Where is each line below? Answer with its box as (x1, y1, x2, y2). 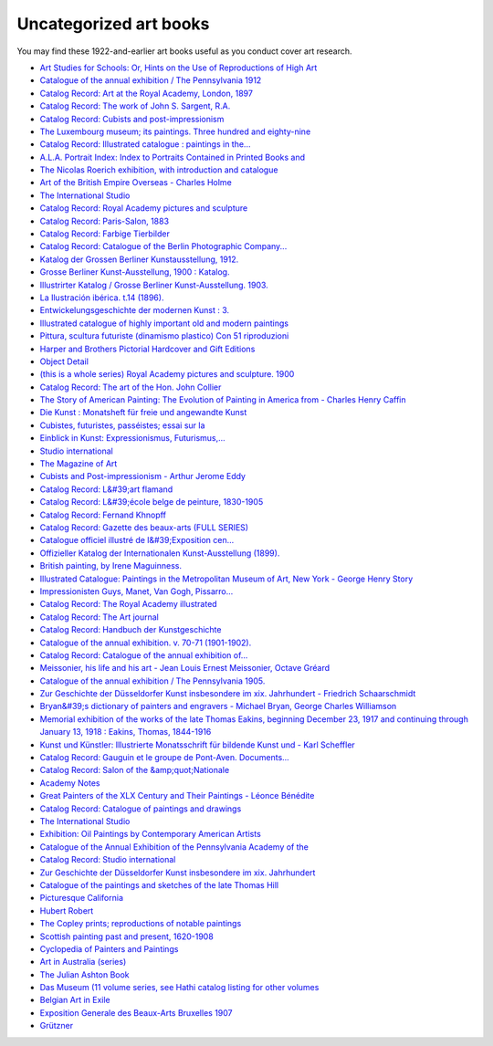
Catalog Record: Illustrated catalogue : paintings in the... (39, 139, 251, 150)
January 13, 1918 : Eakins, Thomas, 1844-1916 (39, 727, 212, 737)
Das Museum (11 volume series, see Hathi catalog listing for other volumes (39, 982, 320, 993)
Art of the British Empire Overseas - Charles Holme (39, 177, 232, 188)
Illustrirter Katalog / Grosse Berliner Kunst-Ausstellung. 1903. (39, 279, 268, 290)
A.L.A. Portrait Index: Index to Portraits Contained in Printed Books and (39, 152, 306, 162)
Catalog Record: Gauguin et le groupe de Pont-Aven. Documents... (39, 752, 289, 763)
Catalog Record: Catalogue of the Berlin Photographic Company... (39, 241, 288, 252)
